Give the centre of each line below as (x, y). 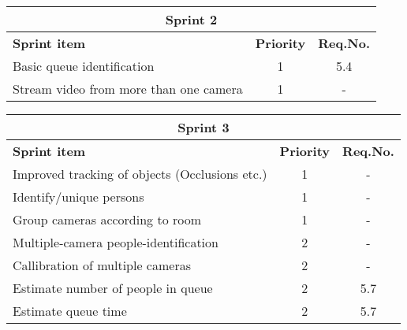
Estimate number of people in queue (113, 288)
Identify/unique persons (78, 197)
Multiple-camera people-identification (116, 242)
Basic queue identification (84, 66)
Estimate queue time (70, 311)
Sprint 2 (191, 19)
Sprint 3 (203, 127)
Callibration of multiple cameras (102, 265)
